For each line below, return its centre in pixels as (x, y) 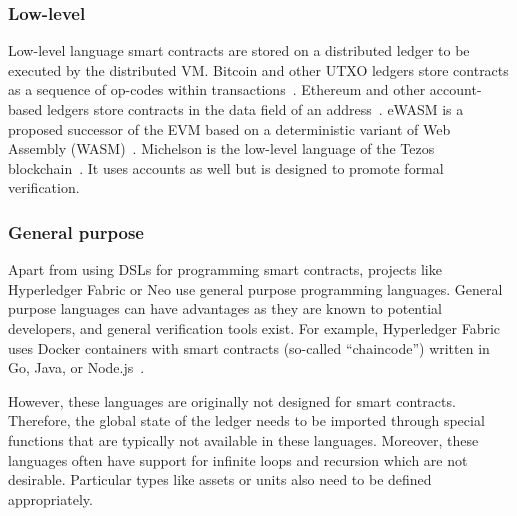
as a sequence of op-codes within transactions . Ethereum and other (217, 89)
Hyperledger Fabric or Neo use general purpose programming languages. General (255, 288)
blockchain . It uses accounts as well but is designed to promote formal (226, 167)
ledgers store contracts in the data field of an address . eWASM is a (255, 109)
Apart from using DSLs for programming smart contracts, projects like (225, 269)
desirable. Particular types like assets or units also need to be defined (220, 479)
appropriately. (50, 498)
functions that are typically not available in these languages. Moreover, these (243, 439)
